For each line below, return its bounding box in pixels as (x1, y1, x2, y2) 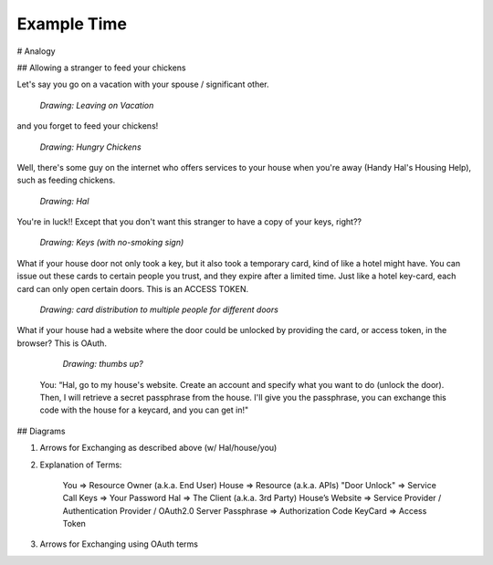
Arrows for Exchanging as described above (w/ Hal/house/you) (39, 443, 278, 454)
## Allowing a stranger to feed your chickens (16, 62, 186, 73)
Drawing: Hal (39, 195, 89, 206)
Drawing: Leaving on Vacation (39, 99, 154, 110)
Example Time (16, 14, 128, 34)
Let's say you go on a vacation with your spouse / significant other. (16, 78, 269, 90)
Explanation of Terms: (39, 459, 122, 470)
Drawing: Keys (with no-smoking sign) (39, 237, 184, 248)
